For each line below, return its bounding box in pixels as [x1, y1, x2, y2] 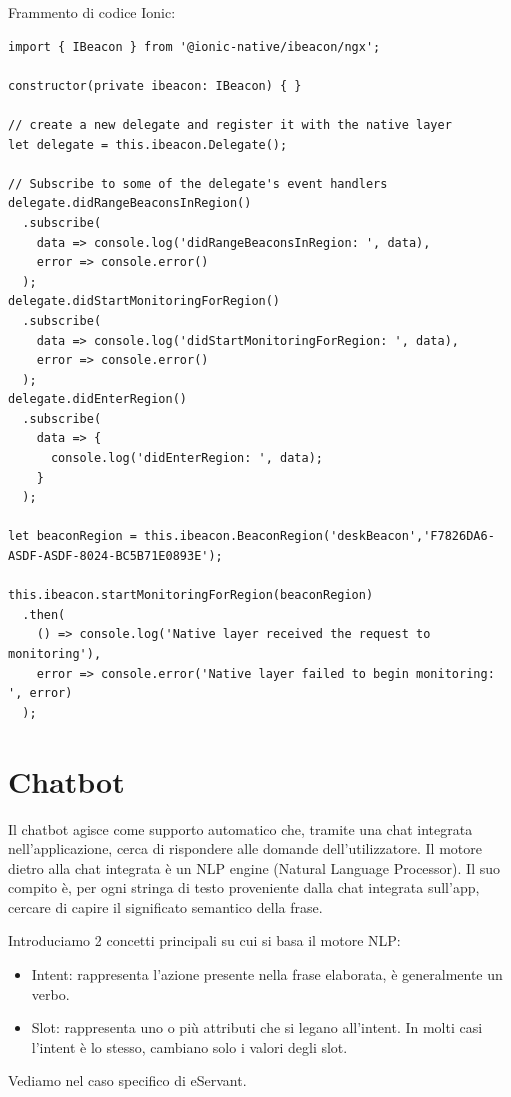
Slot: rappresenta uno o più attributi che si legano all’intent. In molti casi [31, 1017, 483, 1038]
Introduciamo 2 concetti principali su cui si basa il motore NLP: [8, 930, 401, 951]
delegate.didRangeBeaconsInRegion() [8, 196, 252, 211]
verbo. [31, 983, 70, 1004]
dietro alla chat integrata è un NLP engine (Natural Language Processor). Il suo [8, 857, 500, 878]
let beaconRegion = [8, 529, 137, 544]
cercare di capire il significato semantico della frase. [8, 896, 323, 917]
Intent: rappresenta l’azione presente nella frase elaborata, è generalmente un [31, 964, 503, 985]
